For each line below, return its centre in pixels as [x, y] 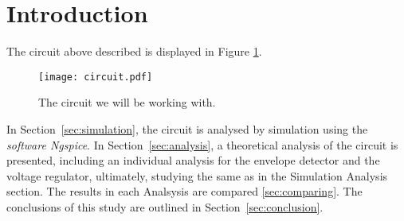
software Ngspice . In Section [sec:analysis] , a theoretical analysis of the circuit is [202, 144]
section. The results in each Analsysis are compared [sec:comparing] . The [184, 191]
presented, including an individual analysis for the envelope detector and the [193, 160]
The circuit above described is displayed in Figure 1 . [134, 51]
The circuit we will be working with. [127, 102]
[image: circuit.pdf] [96, 77]
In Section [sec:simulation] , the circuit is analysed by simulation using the [187, 128]
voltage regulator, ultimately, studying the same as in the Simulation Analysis [197, 175]
